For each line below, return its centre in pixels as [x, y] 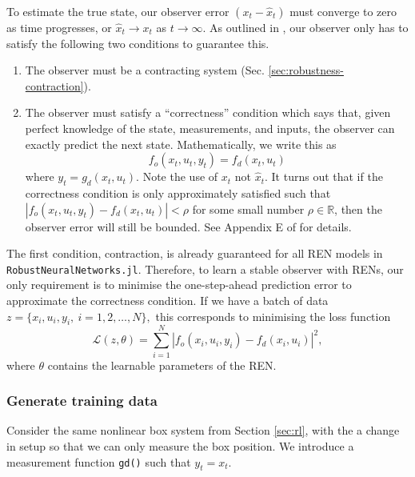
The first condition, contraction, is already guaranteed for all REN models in [195, 253]
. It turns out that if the [323, 176]
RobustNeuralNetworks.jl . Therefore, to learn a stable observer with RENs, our [205, 269]
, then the [358, 208]
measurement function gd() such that [99, 461]
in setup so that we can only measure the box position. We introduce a [180, 445]
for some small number [248, 208]
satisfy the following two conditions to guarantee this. [138, 43]
